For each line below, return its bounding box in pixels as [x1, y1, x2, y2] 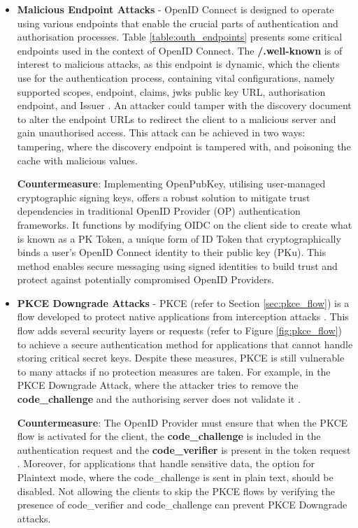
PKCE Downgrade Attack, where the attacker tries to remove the [17, 378, 299, 392]
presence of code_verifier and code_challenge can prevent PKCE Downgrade [17, 497, 348, 512]
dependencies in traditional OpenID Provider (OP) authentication [17, 204, 301, 218]
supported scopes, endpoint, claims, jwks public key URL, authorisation [17, 84, 326, 99]
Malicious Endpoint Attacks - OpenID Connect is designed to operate [17, 2, 334, 16]
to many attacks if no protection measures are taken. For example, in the [17, 364, 331, 378]
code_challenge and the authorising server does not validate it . [17, 392, 301, 406]
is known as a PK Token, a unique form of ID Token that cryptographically [17, 231, 341, 245]
